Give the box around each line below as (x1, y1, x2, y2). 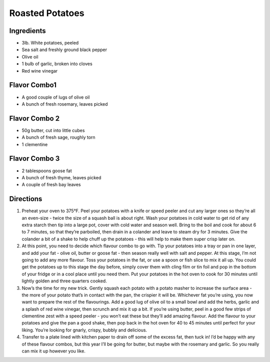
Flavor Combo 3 (9, 154, 60, 163)
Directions (9, 195, 42, 203)
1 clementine (21, 141, 48, 147)
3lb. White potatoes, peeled (21, 40, 79, 46)
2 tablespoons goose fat (21, 168, 72, 174)
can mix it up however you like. (21, 348, 86, 354)
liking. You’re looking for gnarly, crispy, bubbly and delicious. (21, 327, 147, 333)
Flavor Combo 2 (9, 114, 60, 123)
